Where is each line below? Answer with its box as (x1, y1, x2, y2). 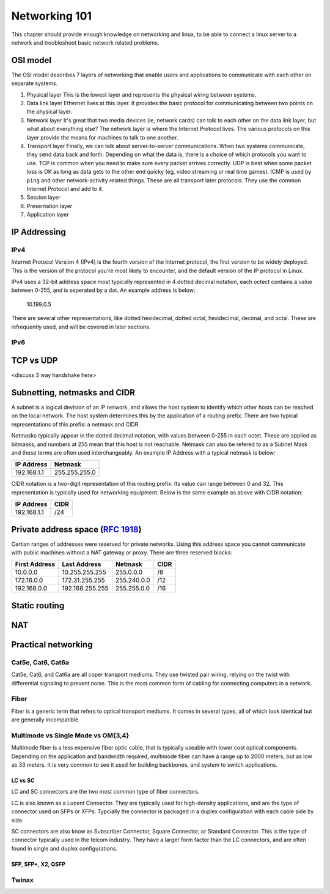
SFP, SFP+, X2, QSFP (11, 860, 65, 868)
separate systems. (11, 80, 58, 87)
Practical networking (11, 639, 93, 650)
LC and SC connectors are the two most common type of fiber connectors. (11, 788, 200, 795)
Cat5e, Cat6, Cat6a (11, 658, 70, 666)
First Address (15, 560, 55, 568)
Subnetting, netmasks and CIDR (11, 387, 136, 398)
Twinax (11, 876, 34, 884)
